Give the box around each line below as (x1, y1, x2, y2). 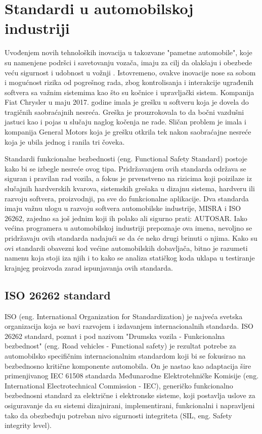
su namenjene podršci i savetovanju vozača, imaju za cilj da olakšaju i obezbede (5, 57, 252, 67)
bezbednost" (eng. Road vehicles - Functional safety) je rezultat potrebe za (5, 340, 236, 351)
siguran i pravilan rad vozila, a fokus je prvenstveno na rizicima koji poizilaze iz (5, 173, 252, 184)
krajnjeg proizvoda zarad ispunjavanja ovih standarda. (5, 262, 173, 273)
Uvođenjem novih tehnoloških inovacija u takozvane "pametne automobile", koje (5, 47, 252, 58)
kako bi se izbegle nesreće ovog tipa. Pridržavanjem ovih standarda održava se (5, 163, 246, 173)
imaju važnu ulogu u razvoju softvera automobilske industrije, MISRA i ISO (5, 203, 241, 213)
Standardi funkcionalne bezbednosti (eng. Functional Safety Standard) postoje (5, 153, 248, 164)
